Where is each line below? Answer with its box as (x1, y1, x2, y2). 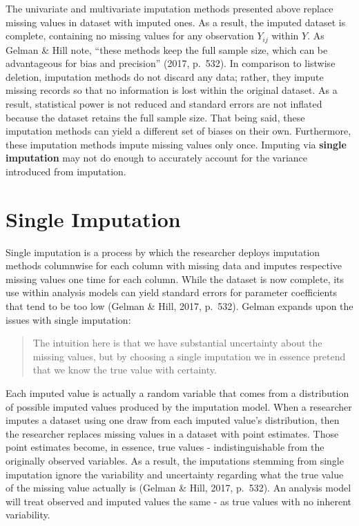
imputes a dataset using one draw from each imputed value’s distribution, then (6, 413, 340, 427)
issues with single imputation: (6, 312, 131, 327)
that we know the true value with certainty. (32, 362, 217, 377)
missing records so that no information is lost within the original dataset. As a (6, 83, 338, 97)
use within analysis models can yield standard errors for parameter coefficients (6, 285, 337, 300)
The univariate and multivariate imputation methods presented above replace (6, 1, 333, 15)
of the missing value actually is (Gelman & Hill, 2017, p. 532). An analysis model (6, 480, 351, 495)
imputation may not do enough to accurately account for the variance (6, 150, 308, 165)
